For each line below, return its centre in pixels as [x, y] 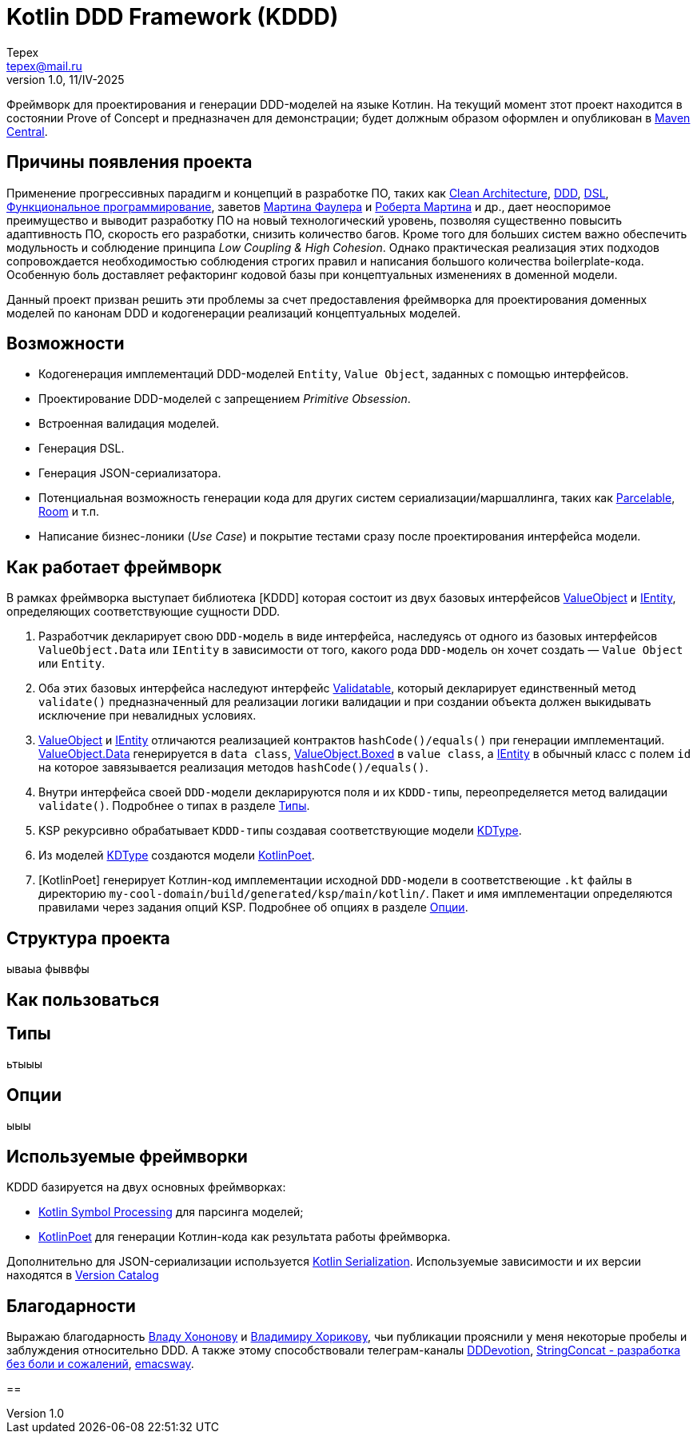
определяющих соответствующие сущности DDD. [143, 612]
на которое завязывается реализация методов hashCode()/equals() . [233, 768]
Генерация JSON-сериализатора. [130, 473]
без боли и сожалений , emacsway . [100, 1363]
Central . [27, 131]
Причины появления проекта [129, 162]
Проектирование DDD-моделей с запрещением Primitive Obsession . [225, 399]
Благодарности [71, 1306]
